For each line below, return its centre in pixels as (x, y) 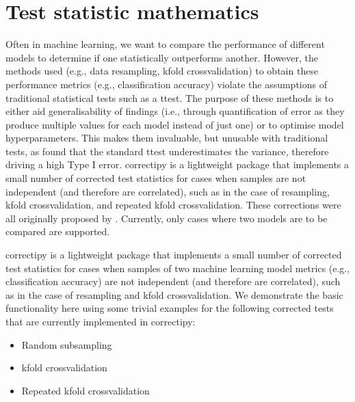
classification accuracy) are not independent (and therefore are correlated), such (173, 281)
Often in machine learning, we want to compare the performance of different (165, 44)
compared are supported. (58, 231)
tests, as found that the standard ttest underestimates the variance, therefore (167, 151)
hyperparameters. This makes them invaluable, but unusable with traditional (167, 138)
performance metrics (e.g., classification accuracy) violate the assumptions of (166, 84)
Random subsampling (67, 344)
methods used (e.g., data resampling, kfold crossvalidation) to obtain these (162, 71)
